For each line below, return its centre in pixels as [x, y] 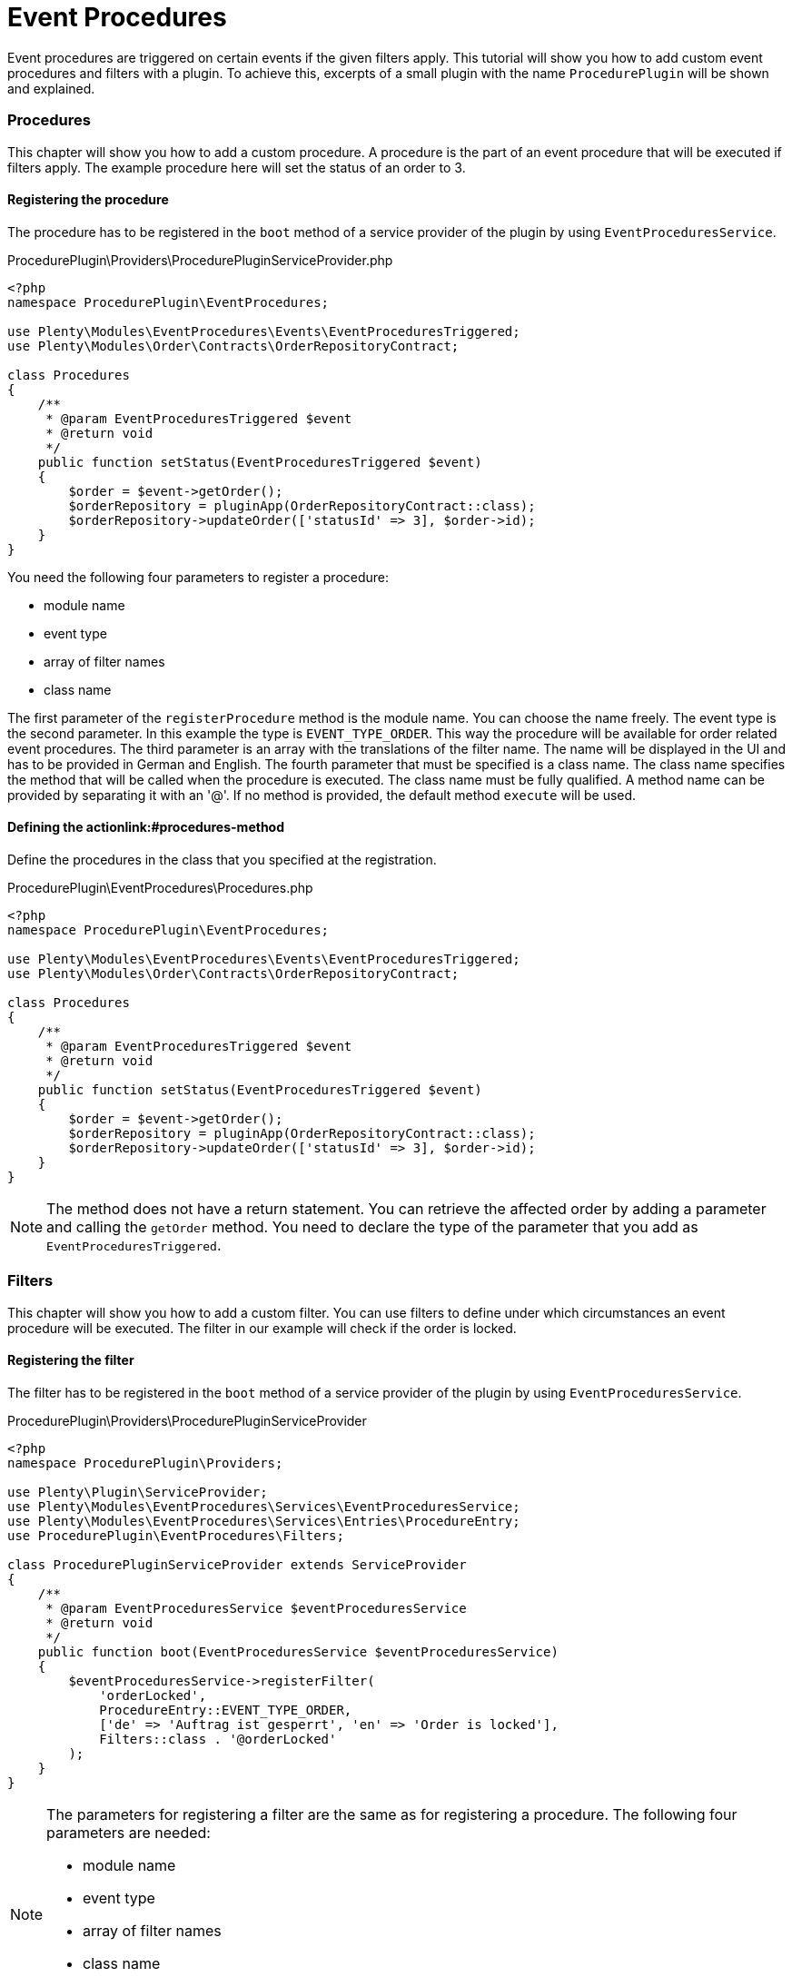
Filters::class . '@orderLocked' [218, 1739]
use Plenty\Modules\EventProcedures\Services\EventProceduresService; [264, 1506]
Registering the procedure [88, 200]
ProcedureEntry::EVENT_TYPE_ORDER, [226, 1710]
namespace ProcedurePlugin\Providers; [145, 1463]
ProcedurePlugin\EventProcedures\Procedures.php [160, 887]
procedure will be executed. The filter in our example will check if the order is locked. [262, 1328]
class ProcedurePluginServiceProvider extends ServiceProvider [237, 1564]
